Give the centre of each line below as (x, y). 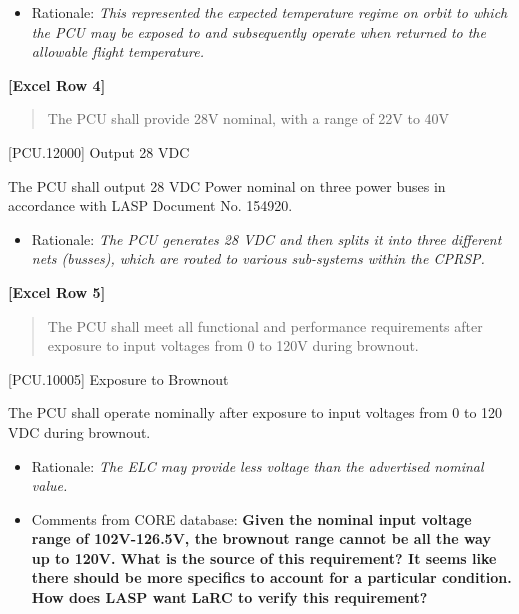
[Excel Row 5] (57, 291)
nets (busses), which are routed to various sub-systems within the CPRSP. (258, 258)
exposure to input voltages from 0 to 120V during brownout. (233, 345)
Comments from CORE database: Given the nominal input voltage (251, 518)
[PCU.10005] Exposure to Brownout (118, 378)
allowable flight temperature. (117, 51)
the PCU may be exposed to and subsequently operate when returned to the (258, 31)
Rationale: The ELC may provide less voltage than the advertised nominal (257, 465)
